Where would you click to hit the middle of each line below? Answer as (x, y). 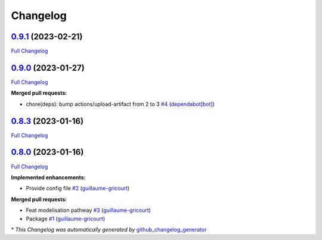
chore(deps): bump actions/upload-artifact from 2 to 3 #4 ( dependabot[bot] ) (120, 104)
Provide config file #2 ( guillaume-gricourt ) (78, 188)
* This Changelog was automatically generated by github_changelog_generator (109, 229)
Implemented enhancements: (48, 177)
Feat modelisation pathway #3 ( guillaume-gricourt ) (89, 210)
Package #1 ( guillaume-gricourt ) (66, 219)
